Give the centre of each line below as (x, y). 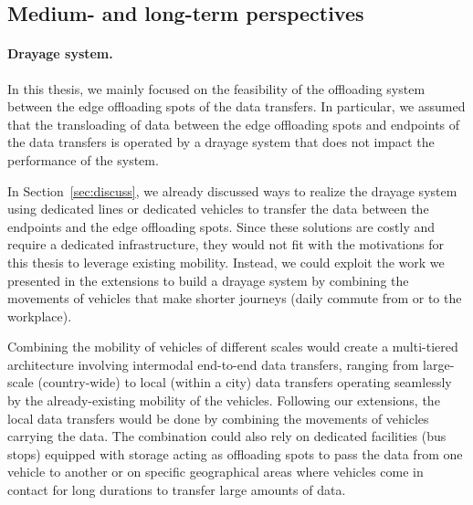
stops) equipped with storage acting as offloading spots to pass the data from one (235, 453)
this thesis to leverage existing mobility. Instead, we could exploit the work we (226, 262)
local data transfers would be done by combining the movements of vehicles (218, 418)
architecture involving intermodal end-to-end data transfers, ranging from (213, 364)
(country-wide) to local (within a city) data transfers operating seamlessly (245, 382)
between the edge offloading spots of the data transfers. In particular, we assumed (236, 106)
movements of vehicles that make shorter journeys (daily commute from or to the (235, 298)
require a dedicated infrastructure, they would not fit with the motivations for (226, 244)
